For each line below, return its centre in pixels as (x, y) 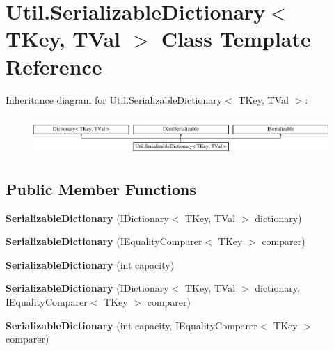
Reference (54, 66)
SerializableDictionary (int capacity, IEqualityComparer (132, 325)
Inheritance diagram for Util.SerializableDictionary (114, 99)
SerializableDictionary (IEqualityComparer (104, 241)
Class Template (236, 39)
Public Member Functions (101, 188)
